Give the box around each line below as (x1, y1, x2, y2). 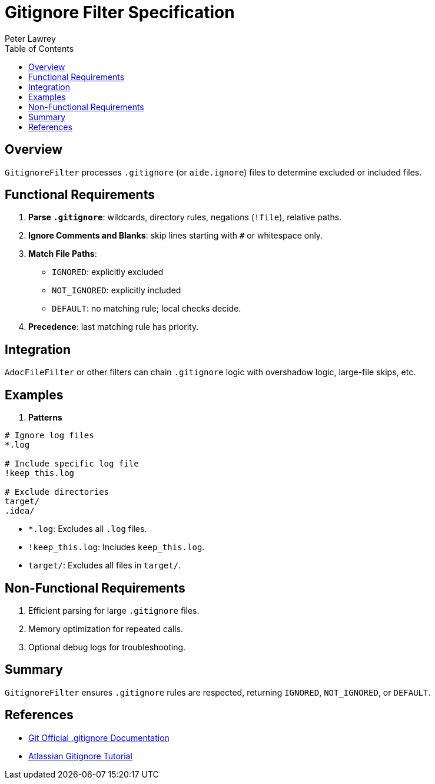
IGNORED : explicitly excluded (52, 267, 164, 277)
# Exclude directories (5, 487, 109, 497)
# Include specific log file (5, 459, 139, 469)
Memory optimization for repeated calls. (28, 623, 184, 634)
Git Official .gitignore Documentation (28, 732, 170, 743)
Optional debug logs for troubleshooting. (28, 641, 186, 652)
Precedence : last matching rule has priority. (28, 322, 199, 332)
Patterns (28, 412, 62, 423)
